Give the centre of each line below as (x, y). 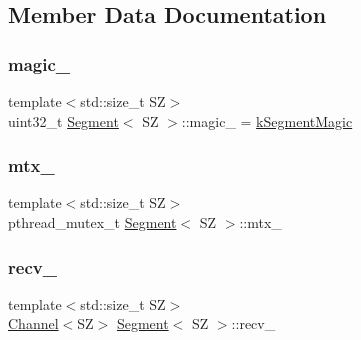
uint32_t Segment (63, 120)
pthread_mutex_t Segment (92, 222)
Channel (33, 323)
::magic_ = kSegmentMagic (267, 120)
